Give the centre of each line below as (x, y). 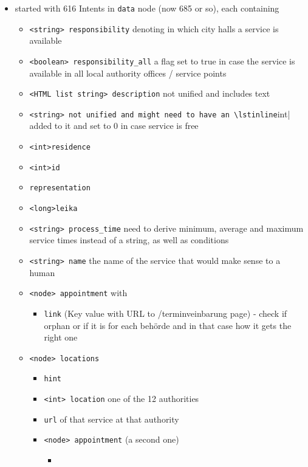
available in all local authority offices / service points (128, 73)
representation (60, 188)
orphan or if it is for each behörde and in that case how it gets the (168, 325)
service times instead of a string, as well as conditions (129, 240)
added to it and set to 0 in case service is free (114, 126)
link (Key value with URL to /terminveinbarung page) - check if (166, 313)
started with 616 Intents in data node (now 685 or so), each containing (147, 8)
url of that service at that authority (111, 419)
